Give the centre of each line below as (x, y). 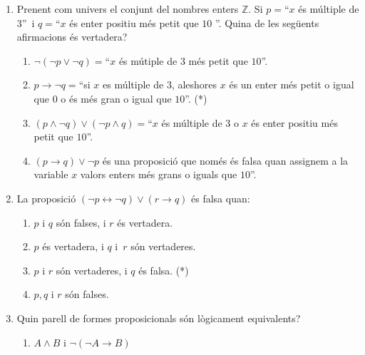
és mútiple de (148, 60)
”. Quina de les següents (267, 22)
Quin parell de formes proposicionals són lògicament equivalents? (159, 318)
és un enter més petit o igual (292, 84)
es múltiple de (133, 84)
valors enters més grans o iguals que (159, 174)
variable (51, 174)
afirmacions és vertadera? (72, 37)
